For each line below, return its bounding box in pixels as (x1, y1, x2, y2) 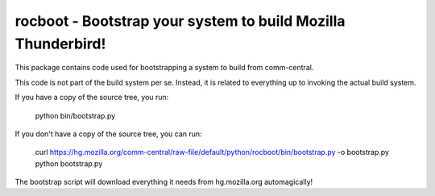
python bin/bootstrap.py (35, 111, 116, 120)
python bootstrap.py (35, 158, 103, 169)
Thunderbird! (14, 35, 106, 52)
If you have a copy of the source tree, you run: (14, 93, 169, 102)
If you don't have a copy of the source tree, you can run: (14, 129, 202, 139)
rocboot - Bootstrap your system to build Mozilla (14, 12, 346, 30)
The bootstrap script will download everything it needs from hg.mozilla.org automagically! (14, 177, 313, 187)
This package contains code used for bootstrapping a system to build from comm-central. (14, 63, 314, 73)
